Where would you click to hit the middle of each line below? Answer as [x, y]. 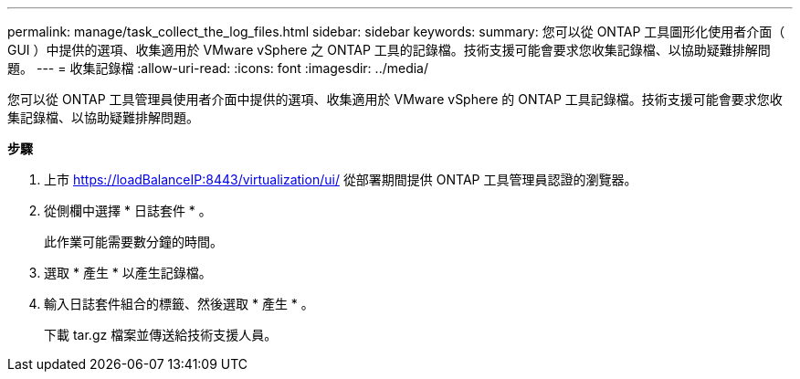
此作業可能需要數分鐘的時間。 [133, 242]
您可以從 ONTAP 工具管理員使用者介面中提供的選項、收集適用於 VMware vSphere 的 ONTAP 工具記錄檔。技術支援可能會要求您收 [395, 99]
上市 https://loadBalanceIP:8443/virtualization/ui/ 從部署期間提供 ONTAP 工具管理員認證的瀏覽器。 [341, 179]
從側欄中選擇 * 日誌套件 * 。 [128, 211]
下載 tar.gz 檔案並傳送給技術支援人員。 [161, 335]
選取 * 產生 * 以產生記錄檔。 [128, 273]
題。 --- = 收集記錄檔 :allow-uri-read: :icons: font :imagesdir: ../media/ [218, 68]
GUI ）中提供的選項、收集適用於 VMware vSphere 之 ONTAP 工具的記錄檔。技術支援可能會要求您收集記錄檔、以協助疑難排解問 [389, 50]
